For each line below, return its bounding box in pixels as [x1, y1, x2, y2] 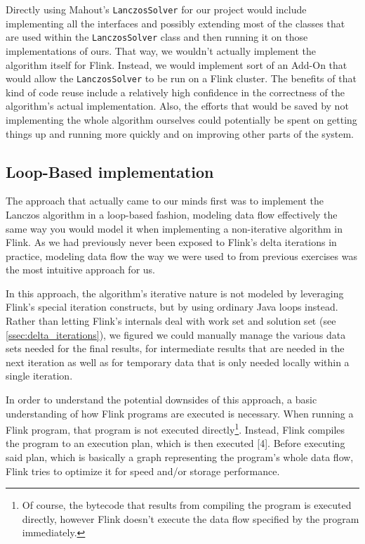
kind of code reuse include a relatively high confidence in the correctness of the [6, 84, 345, 99]
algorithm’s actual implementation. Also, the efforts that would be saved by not [6, 98, 349, 113]
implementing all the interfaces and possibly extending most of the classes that [6, 15, 345, 30]
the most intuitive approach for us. [6, 262, 155, 277]
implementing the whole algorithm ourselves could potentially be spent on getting [6, 112, 357, 127]
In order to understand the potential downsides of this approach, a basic [6, 392, 317, 407]
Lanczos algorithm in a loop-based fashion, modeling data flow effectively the [6, 207, 338, 221]
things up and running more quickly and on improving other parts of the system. [6, 126, 354, 141]
